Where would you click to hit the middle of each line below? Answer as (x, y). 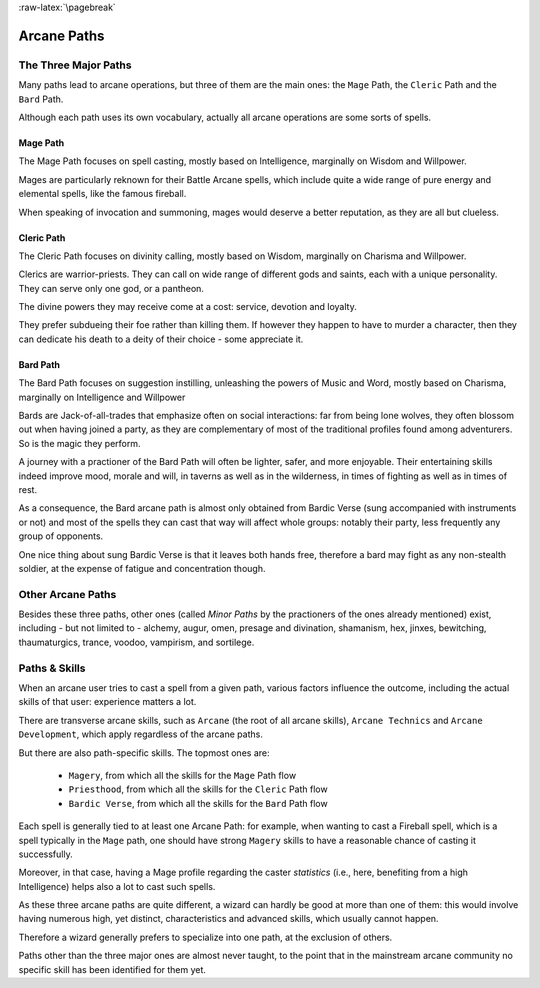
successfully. (46, 854)
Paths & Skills (52, 668)
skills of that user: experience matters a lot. (107, 702)
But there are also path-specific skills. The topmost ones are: (144, 752)
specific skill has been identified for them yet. (112, 969)
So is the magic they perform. (79, 443)
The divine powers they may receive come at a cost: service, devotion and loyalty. (187, 307)
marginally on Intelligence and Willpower (102, 397)
